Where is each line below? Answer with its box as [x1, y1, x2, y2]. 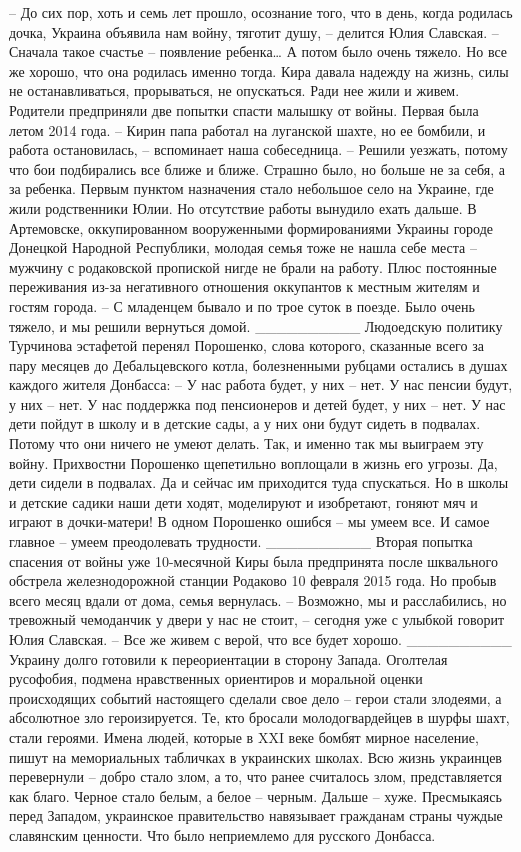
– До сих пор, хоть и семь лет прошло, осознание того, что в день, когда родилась [9, 2, 513, 22]
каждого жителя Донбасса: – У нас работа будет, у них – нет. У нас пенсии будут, [9, 374, 513, 395]
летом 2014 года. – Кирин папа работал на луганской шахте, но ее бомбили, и [9, 119, 486, 140]
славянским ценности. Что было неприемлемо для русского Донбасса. [9, 824, 436, 845]
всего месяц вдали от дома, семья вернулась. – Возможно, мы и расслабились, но [9, 589, 507, 610]
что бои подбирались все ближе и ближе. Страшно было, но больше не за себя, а [9, 158, 506, 179]
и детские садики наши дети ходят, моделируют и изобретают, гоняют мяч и [9, 491, 478, 512]
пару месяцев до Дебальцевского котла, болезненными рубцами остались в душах [9, 354, 508, 375]
